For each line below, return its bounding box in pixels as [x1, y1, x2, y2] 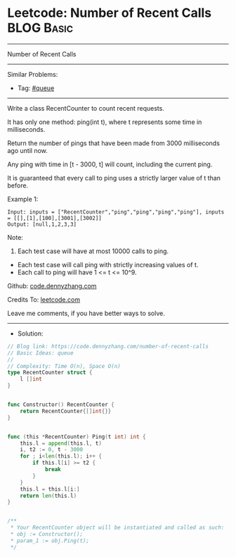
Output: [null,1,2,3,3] [7, 221, 77, 228]
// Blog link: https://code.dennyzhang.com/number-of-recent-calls [7, 343, 209, 350]
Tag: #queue [17, 83, 55, 92]
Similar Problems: [7, 70, 58, 78]
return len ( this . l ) [20, 492, 77, 499]
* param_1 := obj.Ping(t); [10, 537, 90, 544]
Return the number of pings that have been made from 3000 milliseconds [7, 139, 220, 147]
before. [7, 181, 29, 190]
